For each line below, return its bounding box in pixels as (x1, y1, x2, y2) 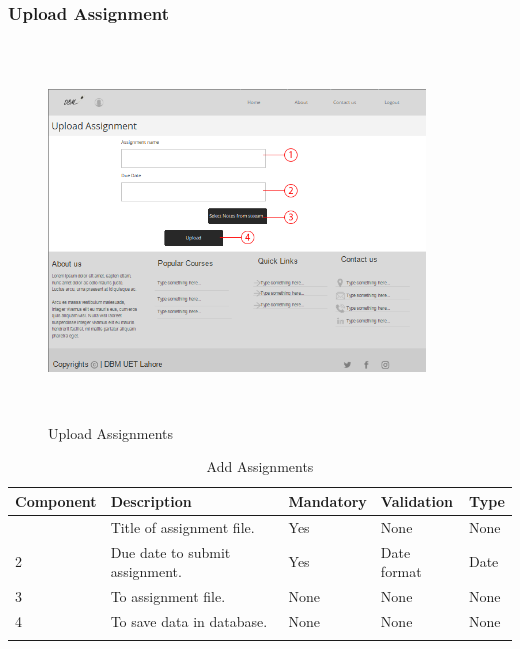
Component (15, 490, 97, 511)
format (380, 561, 422, 582)
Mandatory (288, 490, 367, 511)
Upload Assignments (48, 422, 174, 443)
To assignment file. (110, 586, 226, 607)
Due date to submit (110, 541, 231, 562)
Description (110, 490, 192, 511)
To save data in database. (110, 610, 268, 631)
